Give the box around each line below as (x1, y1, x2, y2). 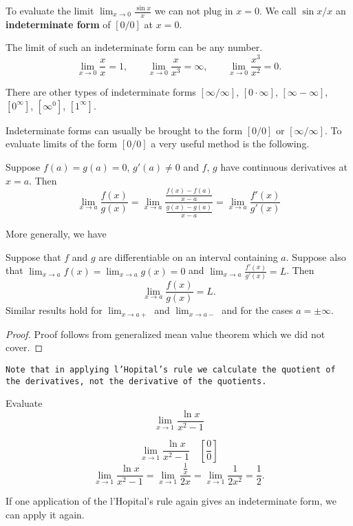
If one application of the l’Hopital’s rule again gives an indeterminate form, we (6, 494, 336, 508)
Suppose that (6, 249, 61, 264)
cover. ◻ (6, 340, 43, 355)
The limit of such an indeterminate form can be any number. (6, 40, 263, 54)
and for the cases (222, 303, 293, 317)
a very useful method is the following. (151, 136, 310, 151)
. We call (259, 3, 297, 17)
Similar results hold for (6, 303, 103, 317)
